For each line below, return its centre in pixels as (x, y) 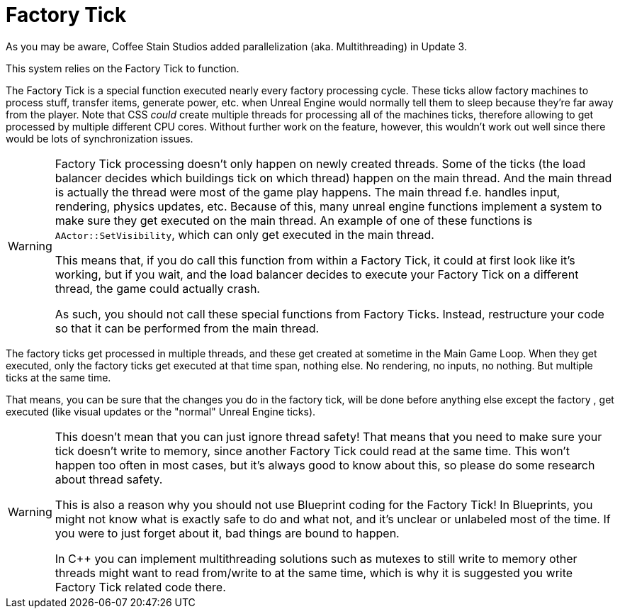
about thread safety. (109, 479)
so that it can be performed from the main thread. (187, 328)
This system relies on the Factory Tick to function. (123, 68)
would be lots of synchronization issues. (100, 138)
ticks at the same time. (58, 377)
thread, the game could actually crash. (157, 288)
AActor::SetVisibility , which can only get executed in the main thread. (244, 234)
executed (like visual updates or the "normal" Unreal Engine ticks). (161, 411)
